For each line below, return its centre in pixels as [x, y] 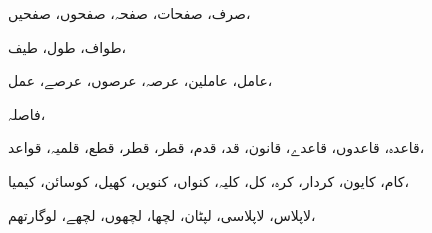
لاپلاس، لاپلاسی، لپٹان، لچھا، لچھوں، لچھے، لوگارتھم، [162, 214]
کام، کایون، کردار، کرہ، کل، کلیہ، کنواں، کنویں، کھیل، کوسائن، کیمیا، [208, 180]
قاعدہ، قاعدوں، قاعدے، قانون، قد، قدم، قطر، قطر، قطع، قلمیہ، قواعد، [216, 147]
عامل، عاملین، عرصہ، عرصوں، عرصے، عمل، [140, 80]
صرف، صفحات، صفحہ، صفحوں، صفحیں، [129, 13]
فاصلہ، [27, 113]
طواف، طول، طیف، [67, 46]
